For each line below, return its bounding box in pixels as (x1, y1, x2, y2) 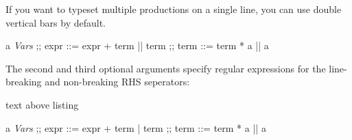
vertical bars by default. (5, 15, 106, 29)
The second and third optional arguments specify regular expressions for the (5, 61, 326, 75)
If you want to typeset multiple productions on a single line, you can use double (5, 2, 342, 16)
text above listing (5, 97, 79, 111)
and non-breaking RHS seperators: (45, 74, 190, 89)
